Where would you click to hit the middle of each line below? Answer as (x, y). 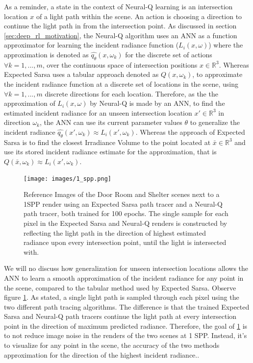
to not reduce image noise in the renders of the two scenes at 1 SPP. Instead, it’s (126, 335)
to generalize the (215, 122)
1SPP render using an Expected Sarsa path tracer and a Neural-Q (123, 204)
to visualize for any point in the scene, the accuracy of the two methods (112, 345)
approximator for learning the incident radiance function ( (91, 45)
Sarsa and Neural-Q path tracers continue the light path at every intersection (120, 316)
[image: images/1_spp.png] (67, 179)
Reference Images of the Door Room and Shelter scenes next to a (122, 194)
